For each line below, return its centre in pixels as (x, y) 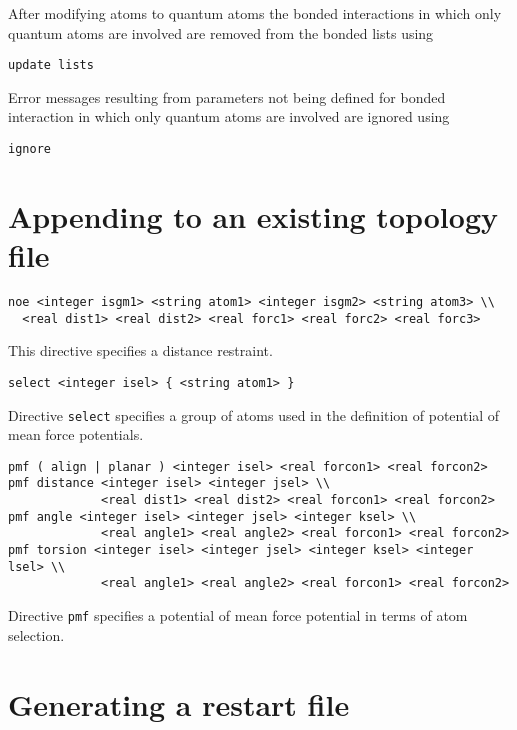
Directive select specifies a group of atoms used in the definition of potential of (254, 414)
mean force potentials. (76, 434)
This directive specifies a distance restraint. (140, 350)
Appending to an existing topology (253, 215)
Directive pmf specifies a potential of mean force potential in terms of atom (238, 615)
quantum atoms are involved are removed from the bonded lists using (221, 32)
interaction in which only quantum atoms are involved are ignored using (229, 116)
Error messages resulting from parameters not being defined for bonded (227, 96)
